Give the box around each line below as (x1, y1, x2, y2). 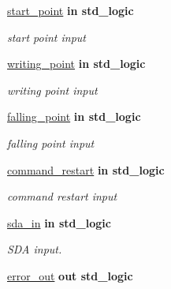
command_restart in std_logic (7, 161, 165, 178)
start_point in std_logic (7, 2, 134, 18)
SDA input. (7, 241, 62, 257)
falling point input (7, 134, 95, 151)
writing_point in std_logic (7, 55, 146, 72)
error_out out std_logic (7, 267, 133, 283)
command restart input (7, 188, 117, 205)
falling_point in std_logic (7, 108, 141, 125)
